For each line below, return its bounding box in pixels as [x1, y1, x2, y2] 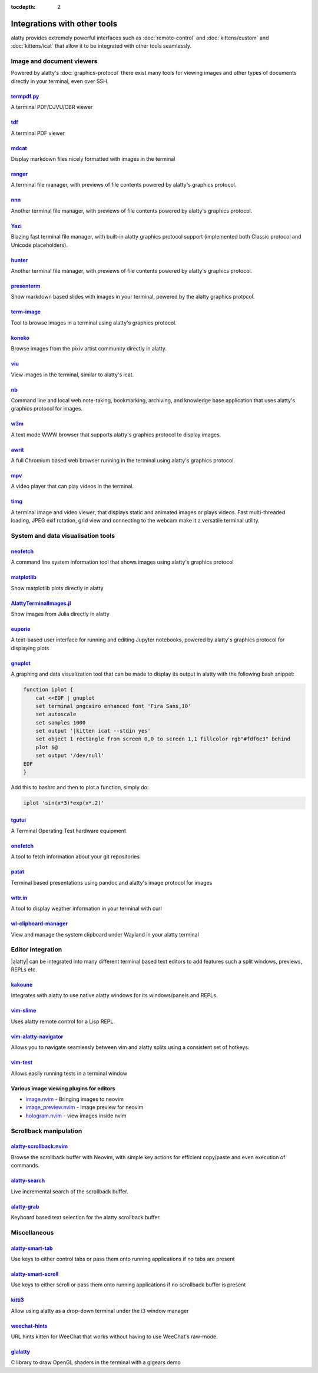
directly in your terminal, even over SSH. [11, 77, 109, 85]
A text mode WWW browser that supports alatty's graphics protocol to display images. [11, 431, 221, 438]
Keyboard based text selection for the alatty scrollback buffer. [11, 1213, 161, 1220]
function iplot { [23, 686, 74, 693]
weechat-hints [11, 1322, 48, 1329]
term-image [11, 308, 41, 315]
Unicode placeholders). [11, 241, 68, 249]
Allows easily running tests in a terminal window [11, 1070, 128, 1077]
